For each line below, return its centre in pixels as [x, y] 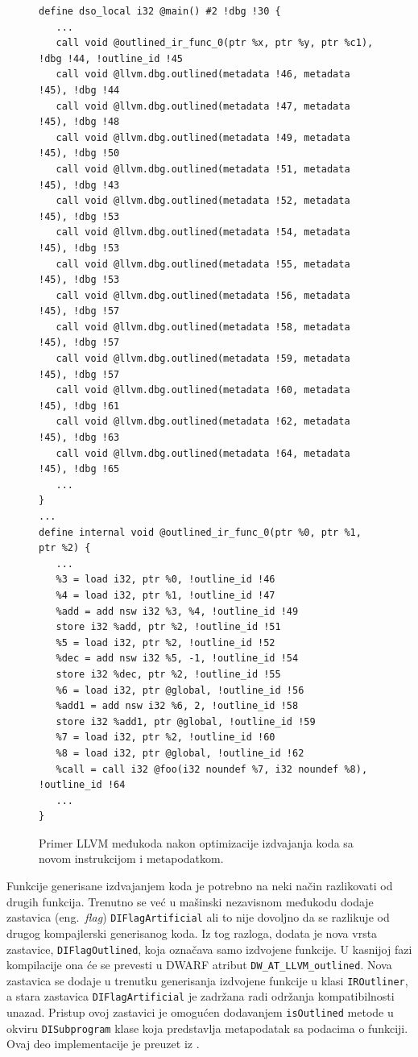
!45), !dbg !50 [79, 153]
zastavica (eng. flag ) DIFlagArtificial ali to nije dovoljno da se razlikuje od [198, 917]
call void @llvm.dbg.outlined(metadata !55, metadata [203, 264]
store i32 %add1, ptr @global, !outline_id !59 [186, 721]
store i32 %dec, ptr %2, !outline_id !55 [168, 674]
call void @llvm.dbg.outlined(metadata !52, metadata [203, 201]
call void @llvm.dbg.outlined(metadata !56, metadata [203, 295]
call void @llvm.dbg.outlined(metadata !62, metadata [203, 422]
